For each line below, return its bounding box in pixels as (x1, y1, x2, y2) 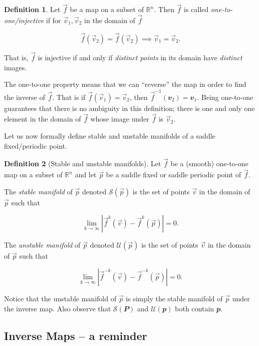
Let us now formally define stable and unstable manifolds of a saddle (4, 130, 216, 141)
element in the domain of (4, 113, 81, 124)
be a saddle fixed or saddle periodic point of (106, 169, 241, 180)
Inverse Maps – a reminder (4, 327, 147, 343)
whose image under (90, 113, 150, 124)
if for (46, 15, 61, 26)
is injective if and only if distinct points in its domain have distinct (38, 52, 242, 63)
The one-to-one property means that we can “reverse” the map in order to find (4, 79, 246, 89)
